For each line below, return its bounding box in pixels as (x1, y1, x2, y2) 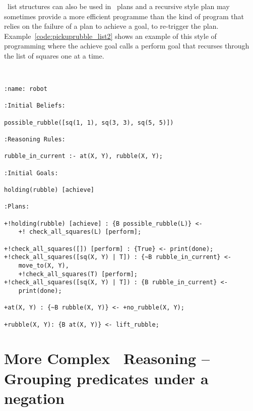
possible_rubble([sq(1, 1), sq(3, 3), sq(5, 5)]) (4, 119, 174, 126)
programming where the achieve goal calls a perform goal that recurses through (4, 40, 249, 51)
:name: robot (4, 85, 47, 93)
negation (4, 387, 65, 408)
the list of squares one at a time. (4, 50, 104, 61)
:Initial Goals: (4, 169, 58, 177)
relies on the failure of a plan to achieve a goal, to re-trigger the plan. (4, 21, 219, 31)
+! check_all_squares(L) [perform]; (18, 228, 142, 236)
